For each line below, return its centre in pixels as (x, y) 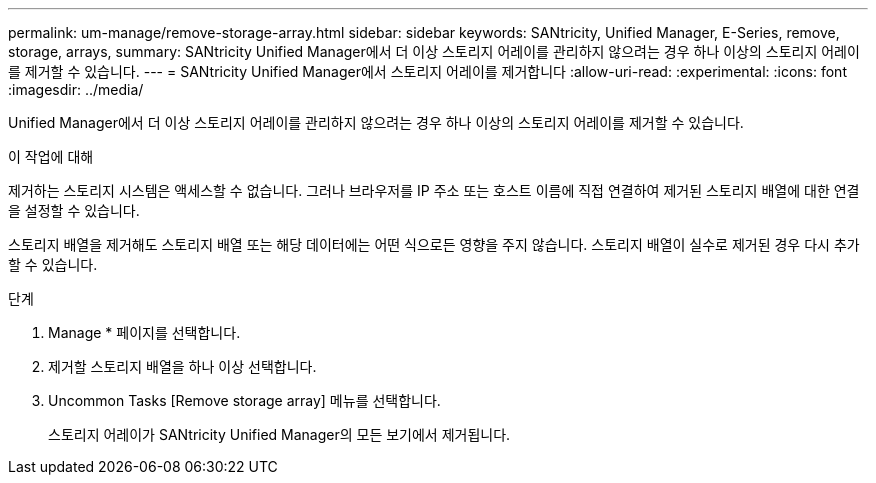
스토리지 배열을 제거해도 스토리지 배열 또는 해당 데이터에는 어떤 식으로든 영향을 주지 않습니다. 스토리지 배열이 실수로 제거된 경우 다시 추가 (434, 244)
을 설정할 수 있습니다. (74, 210)
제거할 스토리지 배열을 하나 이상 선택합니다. (182, 366)
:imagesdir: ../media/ (76, 89)
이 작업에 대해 (51, 156)
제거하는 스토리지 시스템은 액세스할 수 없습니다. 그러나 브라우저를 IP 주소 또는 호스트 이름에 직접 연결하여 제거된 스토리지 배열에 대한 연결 (434, 190)
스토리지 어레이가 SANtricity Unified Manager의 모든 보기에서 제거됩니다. (279, 434)
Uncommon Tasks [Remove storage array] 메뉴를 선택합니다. (244, 400)
